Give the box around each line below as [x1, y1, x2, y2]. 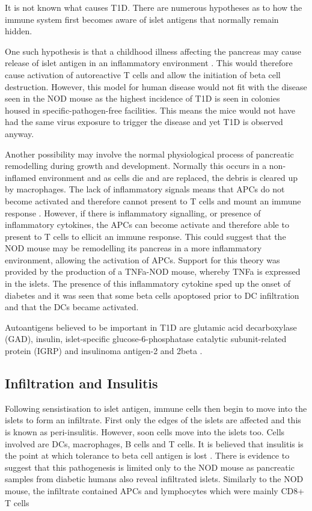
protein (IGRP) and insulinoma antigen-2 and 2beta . [5, 344, 203, 357]
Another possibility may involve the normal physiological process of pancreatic [5, 147, 294, 160]
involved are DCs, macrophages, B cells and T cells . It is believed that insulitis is [5, 437, 304, 450]
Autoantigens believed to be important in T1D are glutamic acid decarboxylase [5, 320, 297, 333]
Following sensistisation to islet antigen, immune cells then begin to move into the [5, 402, 307, 414]
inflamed [5, 171, 37, 183]
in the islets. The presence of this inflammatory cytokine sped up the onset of [5, 277, 290, 290]
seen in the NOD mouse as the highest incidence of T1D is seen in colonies [5, 92, 280, 105]
